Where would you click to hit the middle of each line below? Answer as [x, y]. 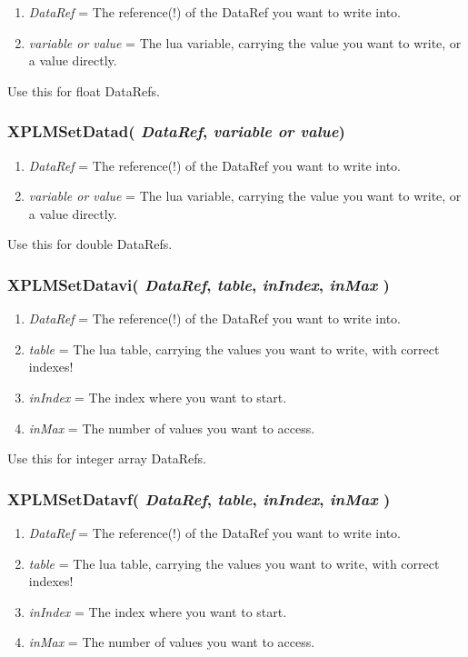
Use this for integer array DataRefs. [107, 458]
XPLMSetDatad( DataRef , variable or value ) [176, 131]
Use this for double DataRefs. [90, 244]
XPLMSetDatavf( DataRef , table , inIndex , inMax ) [199, 498]
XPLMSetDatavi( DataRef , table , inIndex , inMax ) [199, 284]
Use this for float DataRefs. [84, 90]
